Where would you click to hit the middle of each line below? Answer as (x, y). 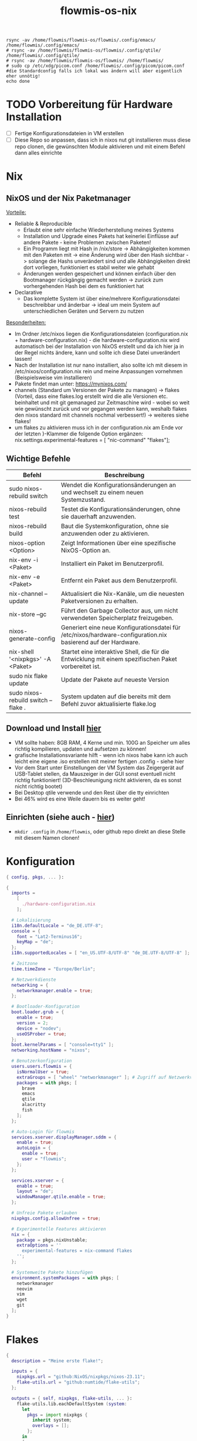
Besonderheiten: (26, 323)
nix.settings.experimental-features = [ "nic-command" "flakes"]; (92, 440)
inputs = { (25, 1371)
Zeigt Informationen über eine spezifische (118, 543)
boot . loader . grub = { (38, 1012)
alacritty (33, 1105)
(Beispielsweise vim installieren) (53, 378)
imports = (23, 893)
